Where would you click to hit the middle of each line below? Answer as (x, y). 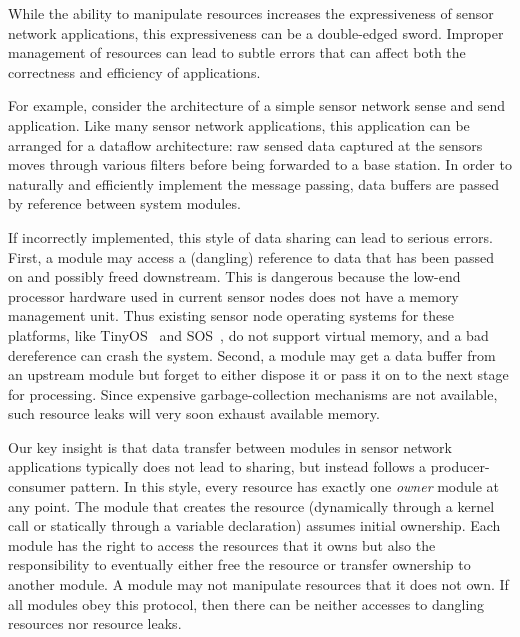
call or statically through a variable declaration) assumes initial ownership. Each (254, 525)
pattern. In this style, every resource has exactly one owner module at (285, 486)
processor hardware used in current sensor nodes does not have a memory (233, 295)
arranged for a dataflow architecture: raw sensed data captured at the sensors (245, 144)
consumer (37, 486)
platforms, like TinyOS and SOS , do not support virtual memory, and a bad (248, 334)
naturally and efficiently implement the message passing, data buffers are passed (254, 183)
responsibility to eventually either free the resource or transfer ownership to (239, 564)
